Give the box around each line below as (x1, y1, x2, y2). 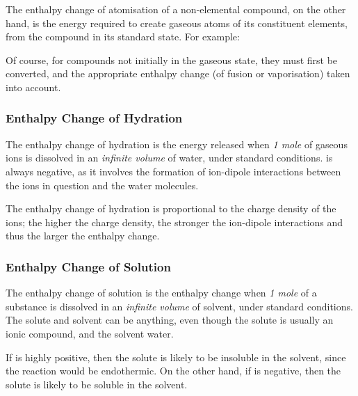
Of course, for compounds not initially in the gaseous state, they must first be (6, 52, 338, 67)
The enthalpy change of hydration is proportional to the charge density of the (6, 201, 336, 216)
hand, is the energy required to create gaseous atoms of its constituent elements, (6, 15, 348, 30)
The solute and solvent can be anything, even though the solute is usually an (6, 312, 334, 327)
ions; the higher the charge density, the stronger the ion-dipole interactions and (6, 214, 343, 229)
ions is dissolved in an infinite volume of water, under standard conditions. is (6, 150, 333, 165)
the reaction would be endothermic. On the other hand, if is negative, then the (6, 363, 341, 378)
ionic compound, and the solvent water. (6, 326, 174, 340)
